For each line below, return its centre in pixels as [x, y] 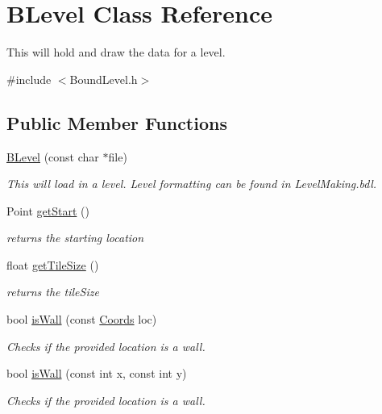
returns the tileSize [53, 292]
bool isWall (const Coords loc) [82, 319]
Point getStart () [48, 210]
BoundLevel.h [104, 79]
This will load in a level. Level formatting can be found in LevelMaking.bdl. [192, 184]
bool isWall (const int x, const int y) [97, 373]
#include [29, 79]
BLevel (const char [53, 156]
